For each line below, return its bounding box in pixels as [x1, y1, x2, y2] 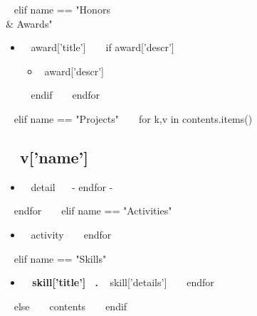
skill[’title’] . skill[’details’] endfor [32, 275, 214, 290]
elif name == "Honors [14, 2, 110, 16]
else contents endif [14, 298, 127, 313]
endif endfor [31, 87, 100, 102]
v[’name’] [20, 146, 89, 168]
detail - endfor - [31, 179, 113, 194]
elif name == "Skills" [14, 251, 107, 266]
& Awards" [6, 16, 53, 31]
